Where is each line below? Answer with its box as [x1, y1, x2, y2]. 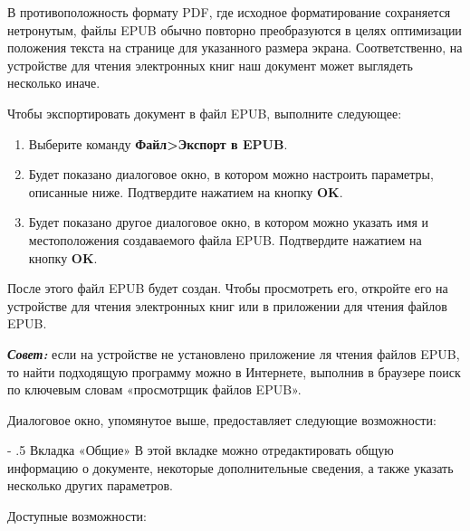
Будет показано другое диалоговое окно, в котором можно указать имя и [28, 213, 429, 232]
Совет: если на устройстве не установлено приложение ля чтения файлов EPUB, [7, 344, 460, 363]
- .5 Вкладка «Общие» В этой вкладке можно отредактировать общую [7, 441, 394, 460]
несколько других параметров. [7, 476, 173, 495]
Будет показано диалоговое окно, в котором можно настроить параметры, [28, 165, 434, 184]
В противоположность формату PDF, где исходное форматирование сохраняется [7, 3, 451, 21]
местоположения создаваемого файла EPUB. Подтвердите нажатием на [28, 230, 422, 249]
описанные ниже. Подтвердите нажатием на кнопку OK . [28, 182, 343, 201]
